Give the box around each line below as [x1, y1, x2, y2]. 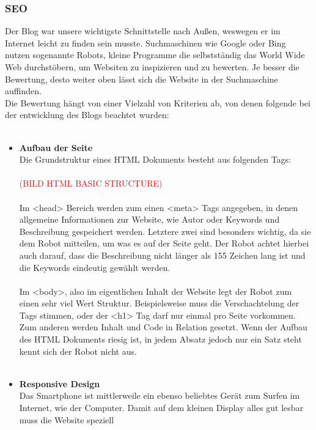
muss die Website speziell [19, 413, 114, 426]
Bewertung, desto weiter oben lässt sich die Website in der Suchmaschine [5, 72, 278, 85]
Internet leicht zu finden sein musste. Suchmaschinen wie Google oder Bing [5, 36, 286, 49]
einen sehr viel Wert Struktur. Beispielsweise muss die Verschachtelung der [19, 297, 299, 310]
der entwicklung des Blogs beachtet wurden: [5, 108, 169, 121]
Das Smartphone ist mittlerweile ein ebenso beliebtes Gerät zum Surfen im [19, 389, 300, 402]
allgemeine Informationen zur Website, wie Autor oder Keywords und [19, 213, 280, 226]
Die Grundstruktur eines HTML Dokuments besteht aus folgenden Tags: [19, 153, 292, 166]
